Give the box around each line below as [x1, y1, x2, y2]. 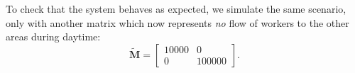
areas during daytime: [6, 29, 101, 44]
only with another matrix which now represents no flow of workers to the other [6, 15, 349, 30]
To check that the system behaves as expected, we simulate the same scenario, [6, 1, 346, 16]
